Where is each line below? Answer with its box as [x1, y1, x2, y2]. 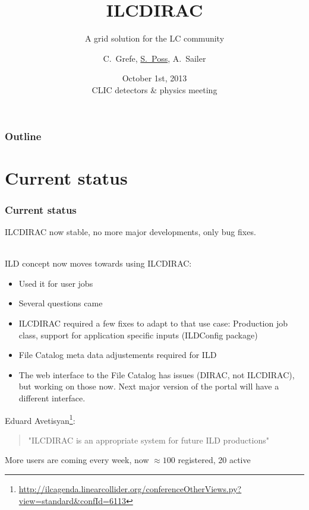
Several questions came [18, 297, 103, 309]
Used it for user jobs [18, 277, 93, 289]
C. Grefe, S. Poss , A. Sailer [103, 52, 206, 64]
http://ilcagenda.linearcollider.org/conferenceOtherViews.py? [18, 482, 242, 495]
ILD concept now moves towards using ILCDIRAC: [5, 257, 192, 270]
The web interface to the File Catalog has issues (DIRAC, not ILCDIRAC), [18, 368, 295, 381]
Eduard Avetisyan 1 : [5, 412, 75, 426]
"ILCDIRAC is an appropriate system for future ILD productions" [28, 433, 269, 446]
